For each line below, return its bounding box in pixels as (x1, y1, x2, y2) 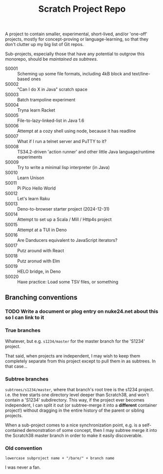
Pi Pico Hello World (17, 185, 56, 191)
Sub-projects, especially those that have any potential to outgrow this (5, 51, 145, 57)
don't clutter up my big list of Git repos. (5, 42, 84, 47)
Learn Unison (17, 175, 44, 181)
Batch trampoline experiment (17, 97, 76, 103)
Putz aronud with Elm (17, 258, 60, 264)
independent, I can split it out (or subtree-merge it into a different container (5, 403, 157, 408)
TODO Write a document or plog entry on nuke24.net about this (5, 308, 159, 314)
